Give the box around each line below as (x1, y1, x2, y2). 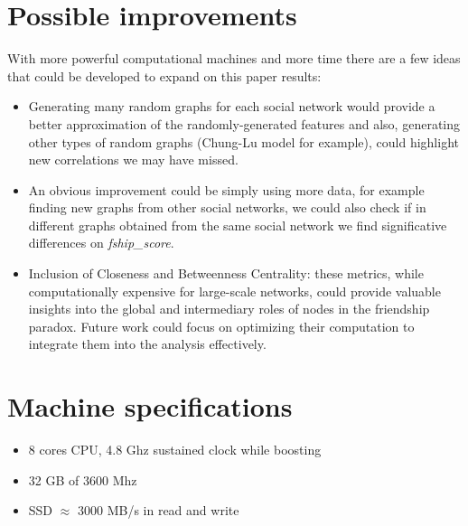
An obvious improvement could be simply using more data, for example (28, 180, 425, 199)
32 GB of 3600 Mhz (28, 470, 137, 489)
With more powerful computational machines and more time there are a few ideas (7, 49, 461, 68)
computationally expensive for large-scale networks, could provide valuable (28, 281, 441, 300)
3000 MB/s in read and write (77, 501, 239, 520)
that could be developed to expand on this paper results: (7, 66, 322, 85)
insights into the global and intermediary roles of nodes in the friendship (28, 299, 430, 318)
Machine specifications (7, 388, 293, 425)
